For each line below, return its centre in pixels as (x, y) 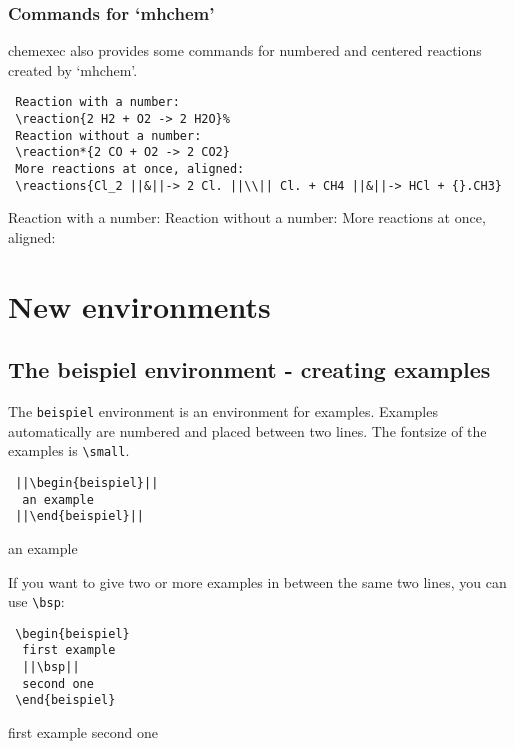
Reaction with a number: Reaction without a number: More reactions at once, (247, 217)
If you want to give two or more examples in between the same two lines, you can (257, 581)
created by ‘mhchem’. (73, 69)
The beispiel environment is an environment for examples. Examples (223, 411)
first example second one (83, 732)
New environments (139, 305)
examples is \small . (69, 450)
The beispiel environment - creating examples (249, 369)
